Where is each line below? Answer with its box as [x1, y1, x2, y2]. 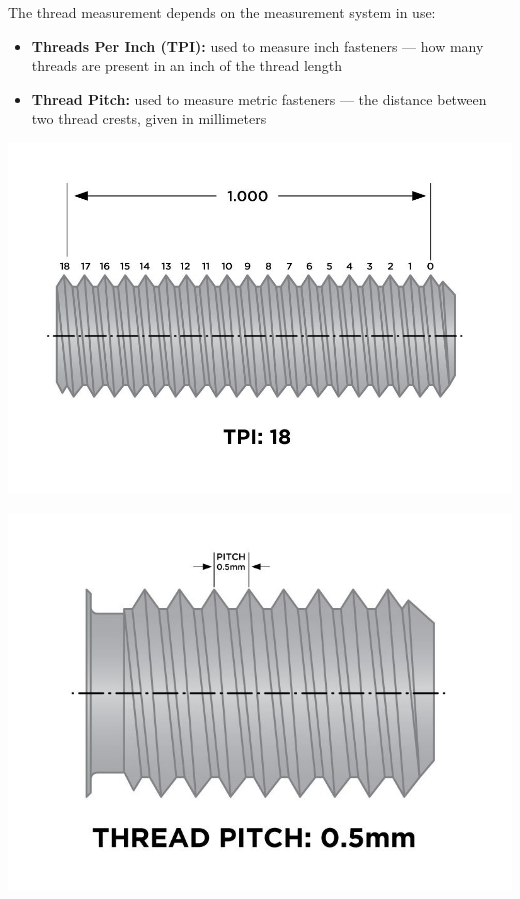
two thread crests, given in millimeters [31, 108, 267, 129]
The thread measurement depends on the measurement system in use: [8, 2, 436, 22]
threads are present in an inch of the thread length [31, 55, 343, 76]
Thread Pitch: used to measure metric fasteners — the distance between [31, 88, 487, 109]
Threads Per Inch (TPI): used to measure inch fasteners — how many [31, 35, 484, 56]
